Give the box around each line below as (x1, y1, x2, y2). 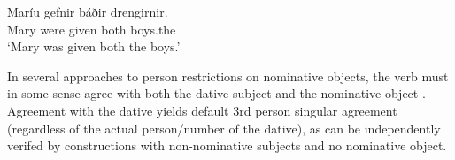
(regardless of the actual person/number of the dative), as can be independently (7, 118, 441, 137)
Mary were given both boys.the (7, 19, 176, 38)
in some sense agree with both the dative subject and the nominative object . (7, 84, 426, 103)
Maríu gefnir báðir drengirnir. (7, 3, 168, 20)
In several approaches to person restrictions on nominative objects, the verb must (7, 66, 449, 85)
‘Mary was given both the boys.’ (7, 37, 181, 56)
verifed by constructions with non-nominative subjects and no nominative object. (7, 136, 447, 155)
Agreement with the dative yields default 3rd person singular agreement (7, 101, 397, 119)
